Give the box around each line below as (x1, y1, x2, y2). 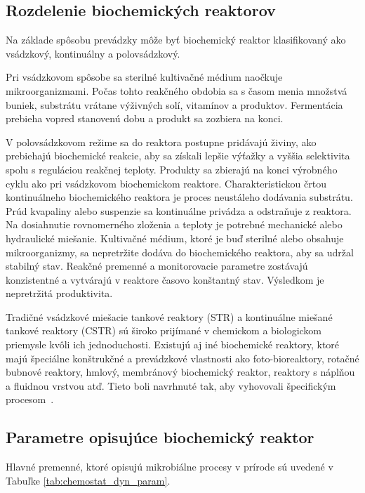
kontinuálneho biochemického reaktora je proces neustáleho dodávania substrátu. (6, 190, 353, 204)
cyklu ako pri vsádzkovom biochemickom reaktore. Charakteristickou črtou (6, 176, 326, 190)
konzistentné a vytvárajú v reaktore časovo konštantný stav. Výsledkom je (6, 272, 324, 287)
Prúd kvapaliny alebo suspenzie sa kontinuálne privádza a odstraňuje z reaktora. (6, 203, 352, 218)
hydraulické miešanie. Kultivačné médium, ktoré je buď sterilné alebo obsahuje (6, 230, 344, 245)
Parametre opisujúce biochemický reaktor (6, 426, 314, 448)
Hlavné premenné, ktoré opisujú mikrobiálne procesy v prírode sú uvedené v (6, 459, 333, 474)
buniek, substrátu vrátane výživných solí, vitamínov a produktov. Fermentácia (6, 97, 343, 112)
